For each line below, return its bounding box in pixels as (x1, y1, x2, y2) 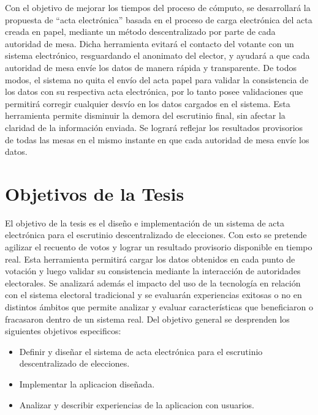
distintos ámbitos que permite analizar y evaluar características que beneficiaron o (5, 301, 314, 313)
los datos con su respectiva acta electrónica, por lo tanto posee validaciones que (5, 85, 303, 98)
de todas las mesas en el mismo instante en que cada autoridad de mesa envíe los (5, 133, 309, 146)
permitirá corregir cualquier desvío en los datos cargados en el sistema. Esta (5, 97, 290, 110)
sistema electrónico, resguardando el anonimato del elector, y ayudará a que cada (5, 49, 310, 62)
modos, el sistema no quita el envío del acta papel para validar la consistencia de (5, 73, 309, 86)
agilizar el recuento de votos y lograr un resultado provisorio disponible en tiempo (5, 241, 312, 253)
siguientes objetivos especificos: (5, 324, 121, 337)
